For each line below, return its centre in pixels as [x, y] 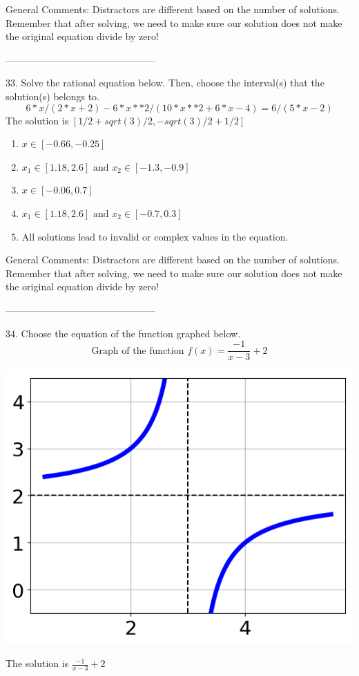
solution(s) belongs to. [52, 96]
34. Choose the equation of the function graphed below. [123, 333]
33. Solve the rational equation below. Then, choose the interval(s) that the [165, 83]
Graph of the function [138, 351]
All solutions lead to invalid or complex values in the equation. [155, 237]
